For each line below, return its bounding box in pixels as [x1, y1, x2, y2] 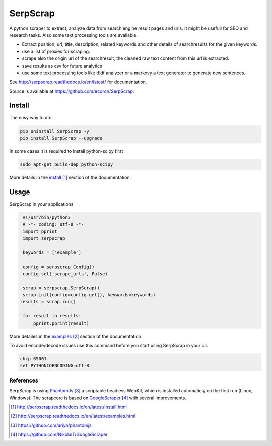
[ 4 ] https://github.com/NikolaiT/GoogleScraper [11, 431, 108, 438]
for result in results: [23, 313, 82, 319]
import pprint [23, 228, 57, 234]
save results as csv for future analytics [22, 62, 103, 69]
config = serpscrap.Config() [23, 264, 95, 270]
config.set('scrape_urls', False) [23, 271, 108, 277]
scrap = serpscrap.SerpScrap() [23, 285, 100, 291]
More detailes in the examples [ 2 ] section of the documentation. [9, 333, 143, 339]
